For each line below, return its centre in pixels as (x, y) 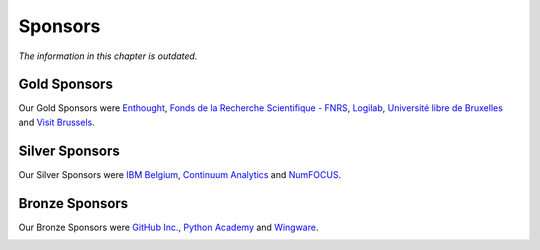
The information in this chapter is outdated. (108, 56)
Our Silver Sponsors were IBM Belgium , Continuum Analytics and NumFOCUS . (180, 174)
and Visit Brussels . (56, 122)
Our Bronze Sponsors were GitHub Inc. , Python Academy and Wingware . (168, 227)
